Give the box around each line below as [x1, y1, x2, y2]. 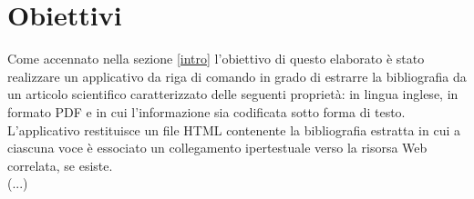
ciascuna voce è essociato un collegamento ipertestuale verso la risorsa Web [7, 138, 428, 157]
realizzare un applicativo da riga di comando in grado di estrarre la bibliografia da [7, 66, 467, 85]
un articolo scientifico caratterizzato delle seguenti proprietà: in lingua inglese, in [7, 85, 459, 104]
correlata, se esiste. [7, 155, 113, 174]
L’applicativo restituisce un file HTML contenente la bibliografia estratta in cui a [7, 120, 460, 139]
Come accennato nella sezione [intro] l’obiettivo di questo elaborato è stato [7, 49, 425, 68]
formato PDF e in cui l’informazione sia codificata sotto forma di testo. [7, 102, 406, 121]
